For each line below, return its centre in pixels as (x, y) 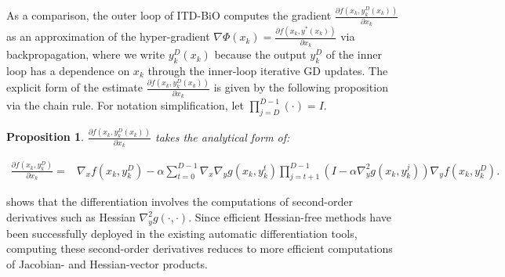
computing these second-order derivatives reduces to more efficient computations (200, 248)
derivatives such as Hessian (71, 217)
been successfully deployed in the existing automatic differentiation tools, (182, 233)
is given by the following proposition (301, 87)
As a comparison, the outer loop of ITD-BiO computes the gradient (169, 15)
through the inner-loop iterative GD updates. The (268, 70)
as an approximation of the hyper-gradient (108, 36)
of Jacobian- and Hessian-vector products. (107, 264)
